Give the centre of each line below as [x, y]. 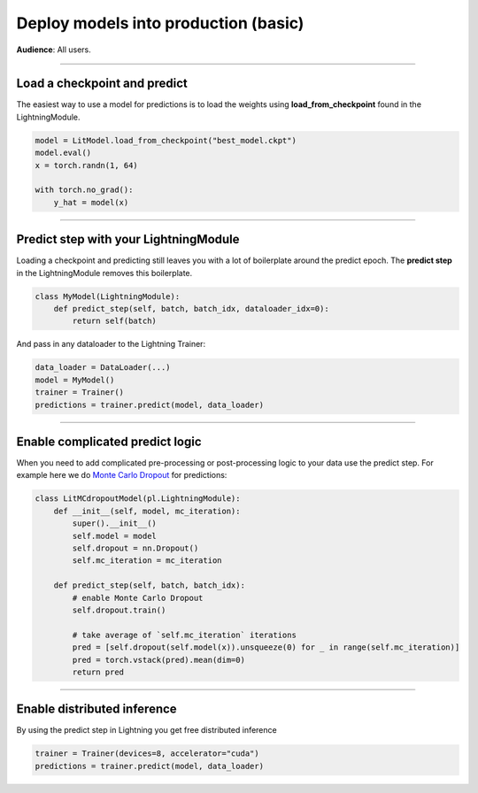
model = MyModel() [75, 380]
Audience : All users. [54, 50]
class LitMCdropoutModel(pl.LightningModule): [138, 499]
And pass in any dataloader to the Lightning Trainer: [111, 344]
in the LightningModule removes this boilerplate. [104, 273]
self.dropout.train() [119, 610]
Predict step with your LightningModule [128, 239]
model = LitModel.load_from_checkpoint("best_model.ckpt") [166, 140]
